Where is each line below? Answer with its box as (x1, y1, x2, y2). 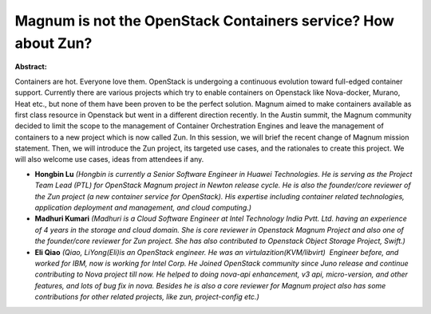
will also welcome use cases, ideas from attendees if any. (14, 155, 204, 164)
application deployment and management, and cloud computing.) (34, 203, 251, 213)
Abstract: (14, 62, 47, 72)
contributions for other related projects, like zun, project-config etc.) (34, 292, 259, 302)
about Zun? (14, 34, 93, 52)
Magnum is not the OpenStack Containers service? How (14, 12, 395, 29)
